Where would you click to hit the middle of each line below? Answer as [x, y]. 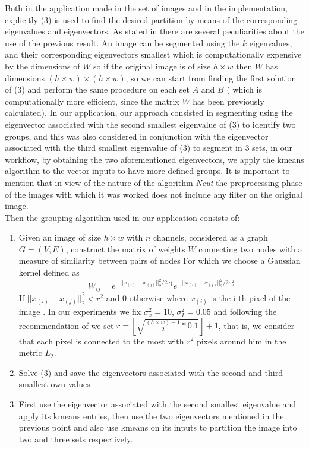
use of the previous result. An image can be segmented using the [122, 42]
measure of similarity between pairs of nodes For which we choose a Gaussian [160, 260]
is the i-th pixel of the [250, 297]
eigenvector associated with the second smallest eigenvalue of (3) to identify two [150, 124]
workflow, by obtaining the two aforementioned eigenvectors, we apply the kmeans [154, 159]
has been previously [228, 101]
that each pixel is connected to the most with [101, 341]
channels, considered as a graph [210, 237]
